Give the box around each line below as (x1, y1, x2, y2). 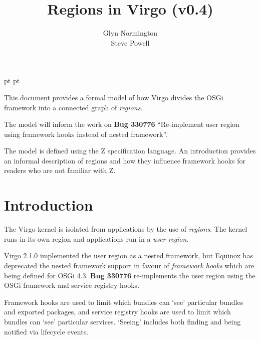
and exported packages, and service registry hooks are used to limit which (4, 306, 231, 317)
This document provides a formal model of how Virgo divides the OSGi (4, 92, 223, 102)
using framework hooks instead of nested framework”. (4, 128, 167, 139)
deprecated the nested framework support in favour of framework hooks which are (4, 260, 254, 270)
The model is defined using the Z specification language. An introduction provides (4, 145, 256, 156)
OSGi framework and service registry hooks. (4, 280, 140, 290)
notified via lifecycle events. (4, 326, 89, 336)
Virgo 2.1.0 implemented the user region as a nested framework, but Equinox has (4, 250, 253, 261)
